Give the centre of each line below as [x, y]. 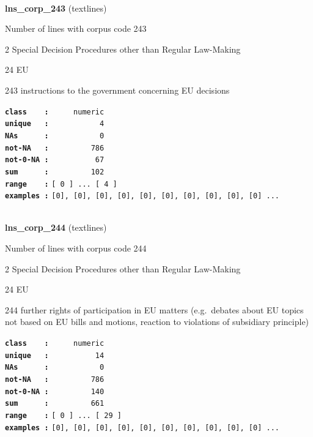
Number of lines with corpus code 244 [76, 248]
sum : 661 [55, 404]
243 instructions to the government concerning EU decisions [117, 90]
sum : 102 [55, 172]
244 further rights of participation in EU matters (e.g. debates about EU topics [154, 309]
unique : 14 [55, 355]
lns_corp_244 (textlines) [56, 227]
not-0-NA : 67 [55, 160]
